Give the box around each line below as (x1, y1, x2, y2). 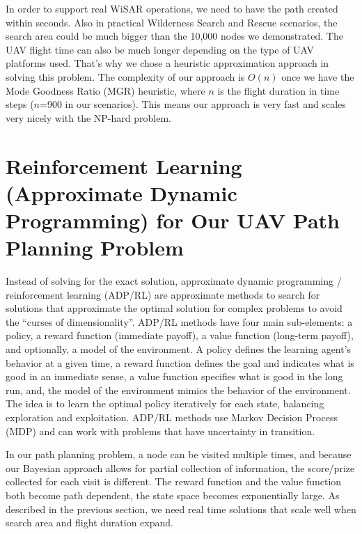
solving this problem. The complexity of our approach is (6, 69, 245, 84)
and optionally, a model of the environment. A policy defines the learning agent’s (6, 342, 352, 356)
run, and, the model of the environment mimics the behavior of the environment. (6, 382, 351, 397)
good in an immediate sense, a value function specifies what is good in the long (6, 369, 343, 384)
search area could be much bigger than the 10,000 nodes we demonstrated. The (6, 29, 343, 43)
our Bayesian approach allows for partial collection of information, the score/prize (6, 460, 355, 475)
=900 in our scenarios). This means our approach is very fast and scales (40, 97, 346, 111)
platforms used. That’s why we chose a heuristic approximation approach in (6, 56, 329, 70)
